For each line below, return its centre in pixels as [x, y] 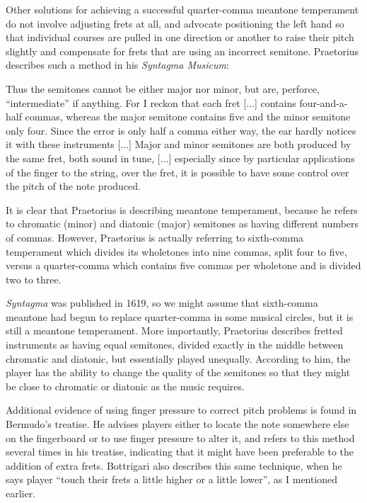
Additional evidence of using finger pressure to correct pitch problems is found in [181, 410]
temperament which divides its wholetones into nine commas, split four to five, [176, 251]
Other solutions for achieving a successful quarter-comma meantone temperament [182, 9]
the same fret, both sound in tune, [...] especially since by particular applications [180, 158]
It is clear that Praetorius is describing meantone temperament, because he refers [182, 209]
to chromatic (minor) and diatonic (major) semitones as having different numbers [182, 224]
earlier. [21, 493]
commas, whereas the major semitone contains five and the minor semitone [188, 117]
